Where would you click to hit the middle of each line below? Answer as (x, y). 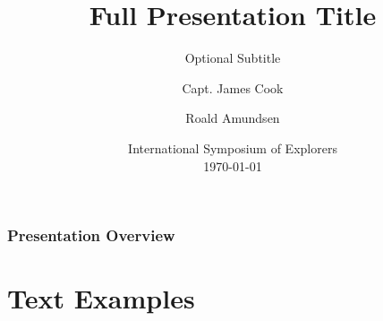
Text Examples (101, 298)
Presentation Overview (91, 235)
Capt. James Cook (233, 87)
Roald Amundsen (233, 118)
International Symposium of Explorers (233, 147)
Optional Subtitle (233, 58)
